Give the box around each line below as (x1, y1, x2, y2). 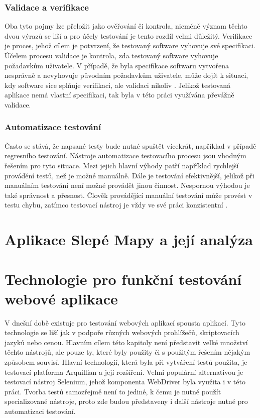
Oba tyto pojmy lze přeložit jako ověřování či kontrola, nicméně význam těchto (5, 21, 247, 31)
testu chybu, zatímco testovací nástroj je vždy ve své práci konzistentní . (5, 199, 228, 210)
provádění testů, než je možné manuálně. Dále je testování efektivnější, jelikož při (5, 170, 254, 180)
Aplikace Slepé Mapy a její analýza (5, 229, 253, 250)
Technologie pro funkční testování (5, 268, 242, 289)
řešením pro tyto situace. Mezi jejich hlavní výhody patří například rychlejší (5, 160, 239, 170)
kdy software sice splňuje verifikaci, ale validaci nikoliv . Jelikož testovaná (5, 79, 231, 90)
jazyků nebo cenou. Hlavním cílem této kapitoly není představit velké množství (5, 337, 248, 347)
